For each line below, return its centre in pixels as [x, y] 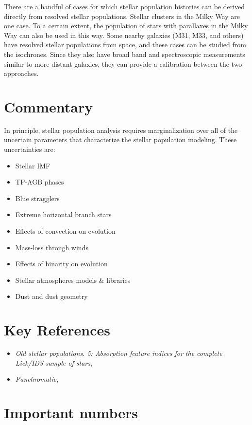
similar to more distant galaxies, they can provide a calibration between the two [123, 64]
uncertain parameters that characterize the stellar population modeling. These [120, 139]
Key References [57, 330]
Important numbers [71, 413]
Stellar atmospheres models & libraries [73, 280]
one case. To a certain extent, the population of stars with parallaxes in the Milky [126, 26]
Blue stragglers [37, 198]
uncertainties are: [30, 149]
